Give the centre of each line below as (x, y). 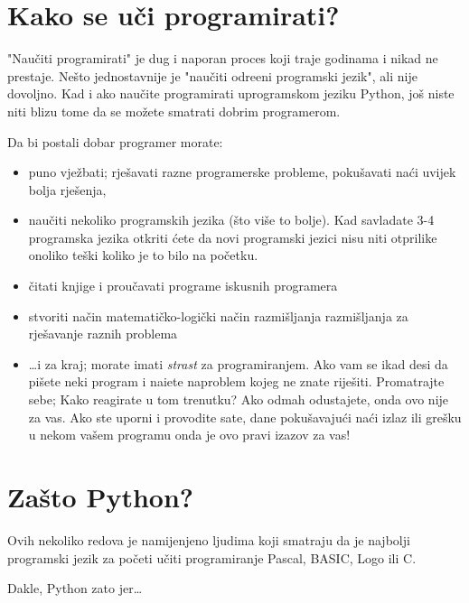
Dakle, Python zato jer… (75, 588)
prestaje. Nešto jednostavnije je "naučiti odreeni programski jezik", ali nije (212, 75)
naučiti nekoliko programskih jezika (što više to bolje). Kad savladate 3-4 (231, 220)
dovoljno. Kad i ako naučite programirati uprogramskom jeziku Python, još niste (231, 93)
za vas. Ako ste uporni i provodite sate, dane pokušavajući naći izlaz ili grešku (245, 417)
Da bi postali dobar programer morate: (115, 141)
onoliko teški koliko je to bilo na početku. (143, 255)
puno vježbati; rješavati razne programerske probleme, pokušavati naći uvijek (242, 172)
